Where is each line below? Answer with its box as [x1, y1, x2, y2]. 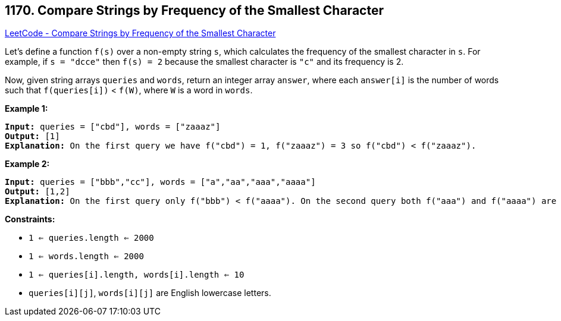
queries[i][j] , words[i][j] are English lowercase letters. [29, 288, 271, 298]
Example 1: [5, 103, 48, 114]
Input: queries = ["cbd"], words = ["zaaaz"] [5, 122, 221, 132]
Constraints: [5, 214, 55, 225]
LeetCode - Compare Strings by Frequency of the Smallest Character [5, 28, 276, 39]
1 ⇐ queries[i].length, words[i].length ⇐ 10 [29, 270, 245, 280]
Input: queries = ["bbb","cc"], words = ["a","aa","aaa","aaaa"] [5, 177, 316, 187]
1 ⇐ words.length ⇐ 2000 [29, 251, 144, 262]
